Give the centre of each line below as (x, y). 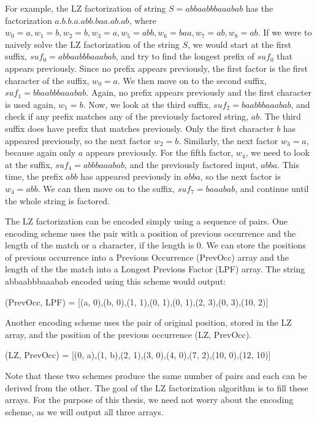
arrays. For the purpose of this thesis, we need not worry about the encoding (149, 400)
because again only (40, 152)
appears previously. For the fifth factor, (159, 152)
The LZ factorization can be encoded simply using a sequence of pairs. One (147, 221)
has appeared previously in (131, 176)
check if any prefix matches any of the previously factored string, (127, 116)
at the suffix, (29, 164)
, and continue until (272, 188)
